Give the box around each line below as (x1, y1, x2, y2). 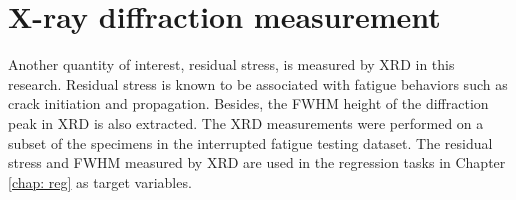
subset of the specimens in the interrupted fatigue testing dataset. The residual (8, 132, 493, 153)
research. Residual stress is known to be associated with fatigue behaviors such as (8, 73, 508, 94)
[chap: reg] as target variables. (8, 171, 192, 192)
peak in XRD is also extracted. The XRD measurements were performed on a (8, 112, 484, 133)
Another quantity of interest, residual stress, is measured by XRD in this (8, 54, 455, 75)
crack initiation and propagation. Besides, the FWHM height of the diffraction (8, 93, 489, 114)
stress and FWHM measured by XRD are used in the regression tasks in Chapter (8, 152, 506, 173)
